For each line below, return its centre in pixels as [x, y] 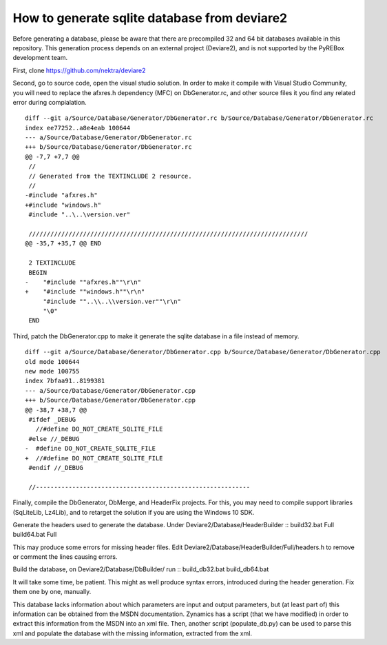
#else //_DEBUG [54, 439]
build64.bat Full [35, 535]
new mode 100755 [52, 371]
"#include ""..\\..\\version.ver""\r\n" [112, 301]
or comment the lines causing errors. [65, 557]
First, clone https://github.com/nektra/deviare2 [79, 70]
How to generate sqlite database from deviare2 [150, 18]
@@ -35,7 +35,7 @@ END [63, 244]
